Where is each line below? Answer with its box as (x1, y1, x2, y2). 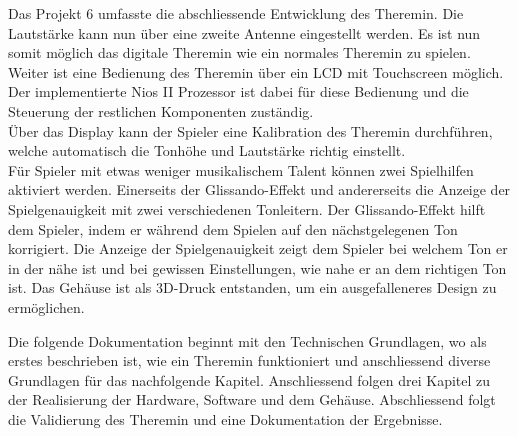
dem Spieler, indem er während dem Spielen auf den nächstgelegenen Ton (8, 218, 458, 239)
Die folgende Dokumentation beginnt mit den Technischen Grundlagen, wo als (8, 330, 487, 351)
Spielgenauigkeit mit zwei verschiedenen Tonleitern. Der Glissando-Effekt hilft (8, 198, 486, 219)
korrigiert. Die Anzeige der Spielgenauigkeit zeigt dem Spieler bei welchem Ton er (8, 238, 508, 259)
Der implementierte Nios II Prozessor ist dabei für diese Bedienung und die (8, 81, 469, 102)
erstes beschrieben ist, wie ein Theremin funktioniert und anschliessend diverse (8, 350, 491, 371)
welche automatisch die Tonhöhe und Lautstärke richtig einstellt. (8, 140, 406, 161)
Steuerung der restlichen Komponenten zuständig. (8, 100, 314, 121)
